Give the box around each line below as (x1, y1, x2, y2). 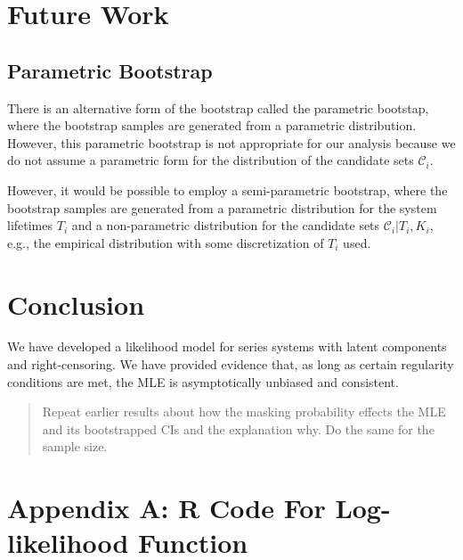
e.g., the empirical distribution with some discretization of (7, 233, 324, 251)
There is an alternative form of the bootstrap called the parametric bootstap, (7, 98, 429, 117)
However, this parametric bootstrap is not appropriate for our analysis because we (7, 133, 456, 152)
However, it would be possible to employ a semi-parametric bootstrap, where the (7, 180, 448, 199)
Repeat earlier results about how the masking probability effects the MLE (42, 402, 446, 421)
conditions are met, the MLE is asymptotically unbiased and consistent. (7, 372, 399, 391)
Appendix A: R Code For (7, 490, 326, 526)
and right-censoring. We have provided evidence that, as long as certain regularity (7, 355, 454, 374)
